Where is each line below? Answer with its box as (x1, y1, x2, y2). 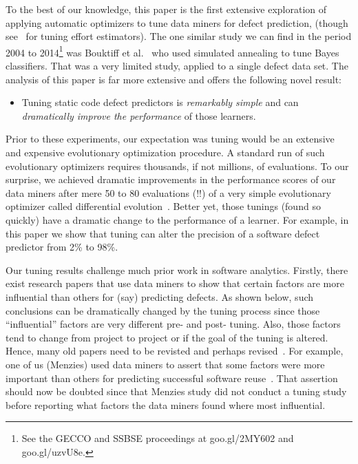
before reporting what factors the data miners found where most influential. (6, 397, 326, 412)
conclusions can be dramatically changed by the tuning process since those (6, 303, 320, 317)
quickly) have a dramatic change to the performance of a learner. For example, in (6, 212, 349, 226)
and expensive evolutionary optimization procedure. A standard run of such (6, 145, 325, 159)
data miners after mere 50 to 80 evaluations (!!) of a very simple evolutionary (6, 185, 331, 200)
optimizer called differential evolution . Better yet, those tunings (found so (6, 199, 321, 213)
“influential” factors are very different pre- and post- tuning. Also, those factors (6, 317, 341, 331)
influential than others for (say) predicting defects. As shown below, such (6, 289, 314, 304)
